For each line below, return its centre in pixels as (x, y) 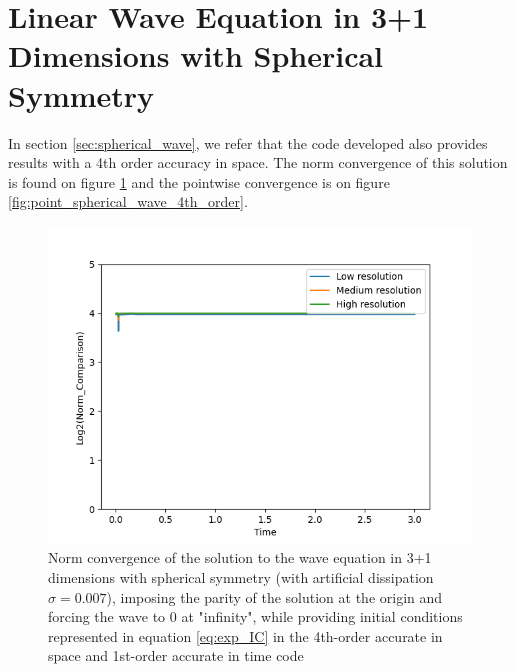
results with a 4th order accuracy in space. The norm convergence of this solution (258, 162)
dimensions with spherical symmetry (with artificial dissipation (241, 577)
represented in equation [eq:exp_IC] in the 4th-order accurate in (245, 635)
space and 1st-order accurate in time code (176, 655)
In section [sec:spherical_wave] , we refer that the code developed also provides (248, 142)
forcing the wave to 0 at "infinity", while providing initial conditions (255, 616)
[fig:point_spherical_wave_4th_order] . (128, 201)
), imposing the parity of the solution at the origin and (274, 596)
